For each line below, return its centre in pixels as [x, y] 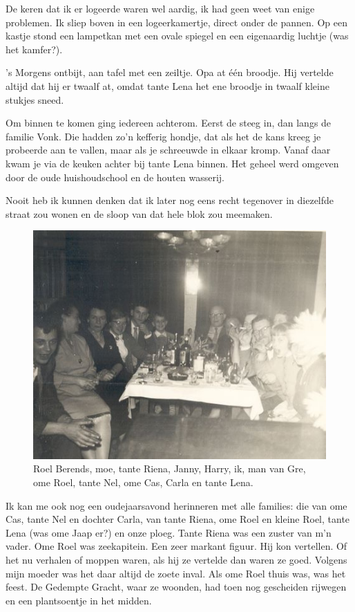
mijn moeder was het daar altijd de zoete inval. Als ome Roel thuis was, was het [176, 573]
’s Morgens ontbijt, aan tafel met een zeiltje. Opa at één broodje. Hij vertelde [170, 72]
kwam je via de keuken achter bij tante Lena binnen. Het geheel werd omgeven [172, 163]
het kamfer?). [34, 49]
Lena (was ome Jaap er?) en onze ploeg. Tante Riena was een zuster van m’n [169, 532]
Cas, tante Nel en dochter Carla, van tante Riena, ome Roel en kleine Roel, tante [178, 519]
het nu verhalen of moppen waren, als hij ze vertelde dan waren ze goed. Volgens [176, 559]
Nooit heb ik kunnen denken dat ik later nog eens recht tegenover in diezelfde [170, 200]
